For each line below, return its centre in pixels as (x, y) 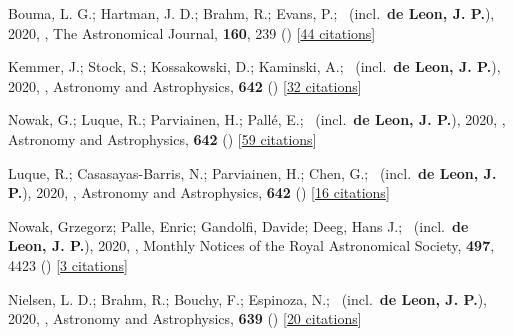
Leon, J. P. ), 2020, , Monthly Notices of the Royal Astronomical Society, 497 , (251, 245)
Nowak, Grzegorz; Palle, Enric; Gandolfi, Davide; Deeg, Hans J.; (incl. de (238, 225)
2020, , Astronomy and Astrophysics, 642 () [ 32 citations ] (185, 85)
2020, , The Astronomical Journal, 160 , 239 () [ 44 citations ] (192, 32)
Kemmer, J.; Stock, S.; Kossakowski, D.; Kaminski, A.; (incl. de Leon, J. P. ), (254, 66)
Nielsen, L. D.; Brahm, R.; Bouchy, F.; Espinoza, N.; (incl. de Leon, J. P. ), (247, 298)
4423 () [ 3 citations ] (68, 264)
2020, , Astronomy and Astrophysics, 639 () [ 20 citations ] (185, 318)
